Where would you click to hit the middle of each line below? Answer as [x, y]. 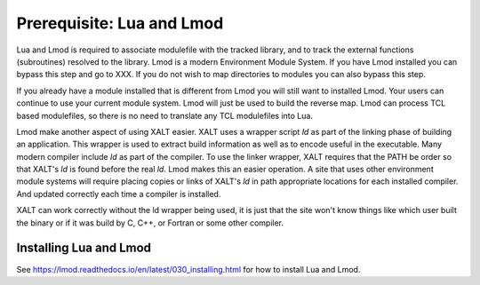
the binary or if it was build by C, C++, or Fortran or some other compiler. [150, 223]
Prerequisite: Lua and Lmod [120, 23]
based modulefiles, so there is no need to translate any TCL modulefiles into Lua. [164, 115]
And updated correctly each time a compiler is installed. [119, 194]
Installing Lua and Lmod [84, 248]
